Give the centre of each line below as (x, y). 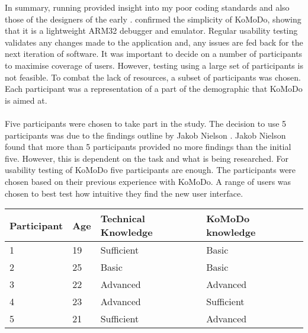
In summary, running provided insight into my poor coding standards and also (147, 7)
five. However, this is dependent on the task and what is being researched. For (147, 158)
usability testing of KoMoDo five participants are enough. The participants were (150, 170)
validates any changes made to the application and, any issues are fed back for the (154, 42)
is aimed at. (26, 100)
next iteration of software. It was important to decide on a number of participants (154, 54)
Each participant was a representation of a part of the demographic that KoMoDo (154, 89)
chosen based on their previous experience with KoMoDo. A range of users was (148, 181)
